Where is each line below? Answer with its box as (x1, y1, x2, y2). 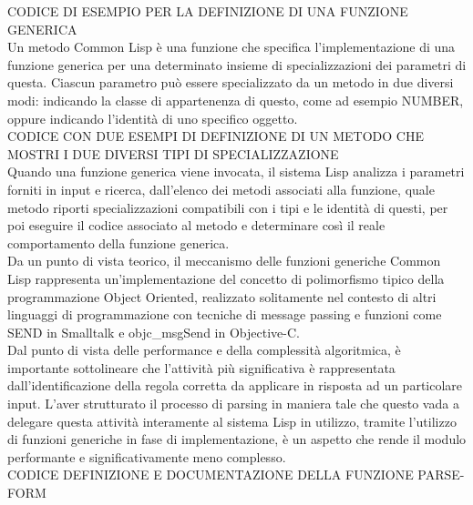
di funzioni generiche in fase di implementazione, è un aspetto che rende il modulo (7, 429, 467, 449)
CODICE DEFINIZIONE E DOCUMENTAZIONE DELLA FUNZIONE (7, 465, 414, 484)
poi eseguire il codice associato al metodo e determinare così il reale (7, 216, 386, 235)
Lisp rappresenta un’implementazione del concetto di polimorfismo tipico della (7, 268, 445, 288)
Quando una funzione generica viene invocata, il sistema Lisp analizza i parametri (7, 162, 465, 181)
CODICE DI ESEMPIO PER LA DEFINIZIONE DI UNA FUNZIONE (7, 2, 408, 20)
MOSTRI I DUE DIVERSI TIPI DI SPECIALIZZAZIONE (7, 144, 339, 163)
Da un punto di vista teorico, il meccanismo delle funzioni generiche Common (7, 251, 441, 270)
